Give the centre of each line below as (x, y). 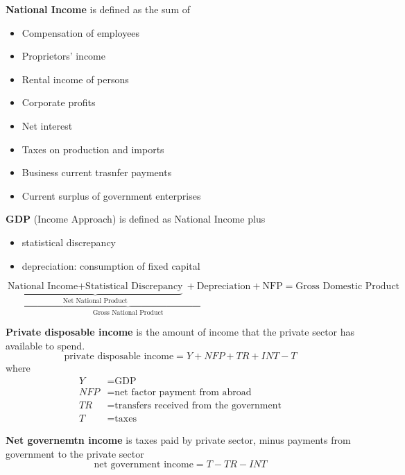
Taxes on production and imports (93, 149)
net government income (144, 465)
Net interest (47, 125)
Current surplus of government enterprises (111, 195)
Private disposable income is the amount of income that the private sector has (180, 331)
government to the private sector (75, 453)
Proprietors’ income (63, 56)
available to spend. (45, 345)
